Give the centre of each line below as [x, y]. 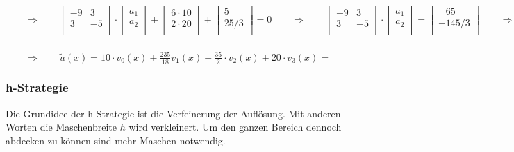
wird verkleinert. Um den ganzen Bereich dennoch [235, 127]
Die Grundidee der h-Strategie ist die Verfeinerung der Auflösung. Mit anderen [173, 113]
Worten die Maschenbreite [61, 127]
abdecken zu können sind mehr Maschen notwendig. [116, 140]
